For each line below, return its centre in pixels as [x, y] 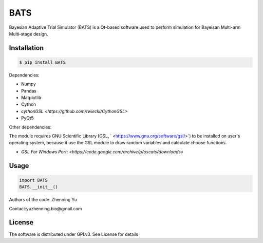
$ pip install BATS [42, 62]
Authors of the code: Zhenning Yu [43, 200]
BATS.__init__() [39, 187]
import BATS [34, 180]
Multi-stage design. [28, 34]
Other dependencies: [30, 127]
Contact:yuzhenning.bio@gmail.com [46, 208]
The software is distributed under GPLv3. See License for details [74, 234]
